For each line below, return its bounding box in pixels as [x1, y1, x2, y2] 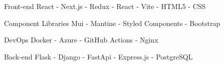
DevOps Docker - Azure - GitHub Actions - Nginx [4, 34, 158, 45]
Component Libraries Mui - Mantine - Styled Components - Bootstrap [4, 17, 220, 28]
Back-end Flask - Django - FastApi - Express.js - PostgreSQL [4, 51, 193, 61]
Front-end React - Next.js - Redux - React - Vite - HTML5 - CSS [4, 1, 206, 11]
